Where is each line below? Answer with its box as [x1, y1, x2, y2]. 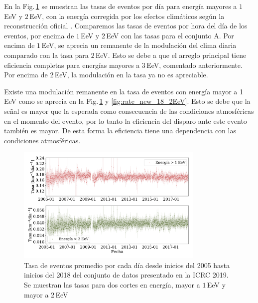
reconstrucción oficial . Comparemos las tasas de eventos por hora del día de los [4, 20, 248, 31]
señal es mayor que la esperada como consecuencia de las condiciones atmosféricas [4, 105, 254, 116]
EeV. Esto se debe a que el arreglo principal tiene [95, 49, 247, 60]
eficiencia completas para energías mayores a [4, 59, 140, 70]
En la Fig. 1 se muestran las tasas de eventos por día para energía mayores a [4, 1, 237, 11]
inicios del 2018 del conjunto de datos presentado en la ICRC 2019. [24, 270, 229, 280]
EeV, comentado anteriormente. [146, 59, 243, 70]
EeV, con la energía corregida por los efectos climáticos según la [29, 10, 225, 21]
